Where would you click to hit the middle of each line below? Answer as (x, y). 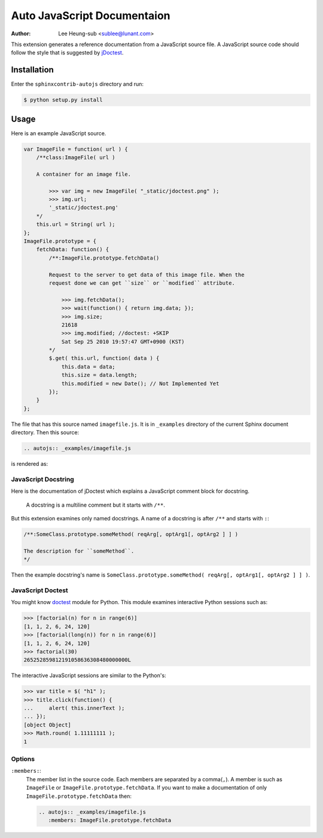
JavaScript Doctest (39, 590)
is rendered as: (29, 464)
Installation (32, 70)
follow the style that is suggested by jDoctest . (67, 53)
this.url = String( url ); (76, 225)
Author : (21, 33)
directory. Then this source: (45, 432)
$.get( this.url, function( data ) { (104, 358)
